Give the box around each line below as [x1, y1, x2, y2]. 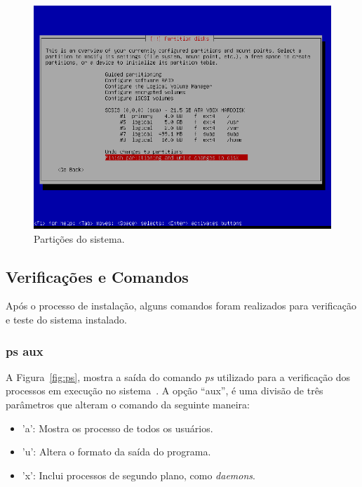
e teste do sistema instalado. [6, 312, 127, 326]
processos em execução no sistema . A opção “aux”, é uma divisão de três [6, 383, 323, 398]
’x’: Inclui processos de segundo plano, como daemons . [22, 467, 255, 482]
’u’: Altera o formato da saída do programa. [22, 444, 211, 459]
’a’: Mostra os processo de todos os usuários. [22, 420, 213, 435]
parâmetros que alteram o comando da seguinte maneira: [6, 396, 250, 411]
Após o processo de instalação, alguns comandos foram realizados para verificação [6, 298, 357, 313]
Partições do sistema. [34, 231, 125, 246]
